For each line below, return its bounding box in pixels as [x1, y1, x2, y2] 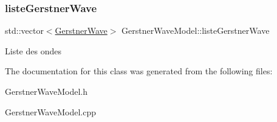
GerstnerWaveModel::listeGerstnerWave [121, 24, 270, 37]
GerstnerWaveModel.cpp [5, 105, 96, 118]
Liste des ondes [5, 44, 61, 57]
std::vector [5, 24, 44, 37]
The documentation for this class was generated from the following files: [5, 65, 273, 77]
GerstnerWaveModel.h [5, 85, 87, 97]
